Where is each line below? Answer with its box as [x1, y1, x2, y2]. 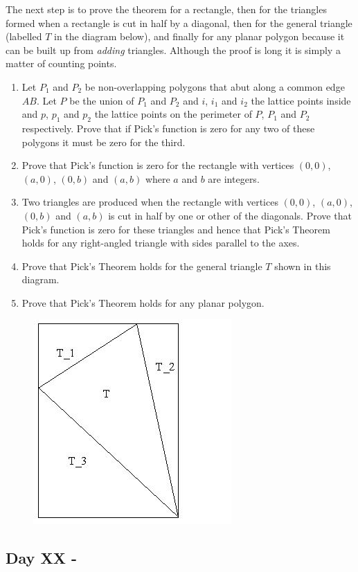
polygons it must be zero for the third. [21, 134, 186, 149]
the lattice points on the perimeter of [94, 107, 252, 121]
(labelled [6, 29, 42, 44]
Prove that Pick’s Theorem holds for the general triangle [21, 258, 262, 273]
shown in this [274, 258, 331, 273]
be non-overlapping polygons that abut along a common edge [84, 79, 345, 93]
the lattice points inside [251, 93, 351, 107]
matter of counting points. [6, 56, 117, 71]
